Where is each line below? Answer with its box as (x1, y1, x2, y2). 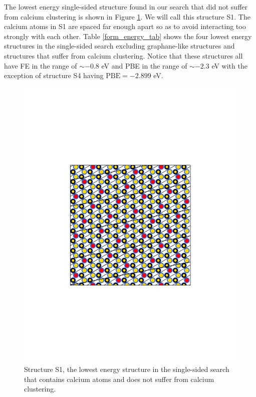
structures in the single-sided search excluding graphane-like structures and (4, 41, 235, 51)
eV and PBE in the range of (101, 60, 187, 71)
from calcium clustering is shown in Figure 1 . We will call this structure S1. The (4, 11, 250, 22)
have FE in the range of (4, 60, 77, 71)
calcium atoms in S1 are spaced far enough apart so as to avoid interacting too (4, 21, 246, 32)
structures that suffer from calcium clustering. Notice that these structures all (4, 50, 243, 61)
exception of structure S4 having (4, 70, 104, 81)
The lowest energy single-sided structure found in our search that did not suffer (4, 2, 248, 12)
